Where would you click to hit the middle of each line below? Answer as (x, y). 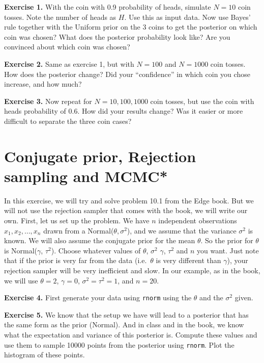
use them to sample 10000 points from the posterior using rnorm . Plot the (119, 344)
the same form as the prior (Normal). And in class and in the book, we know (124, 325)
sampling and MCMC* (86, 176)
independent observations (198, 221)
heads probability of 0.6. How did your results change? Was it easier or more (124, 111)
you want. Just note (228, 250)
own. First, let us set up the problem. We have (77, 221)
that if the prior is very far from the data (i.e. (76, 260)
